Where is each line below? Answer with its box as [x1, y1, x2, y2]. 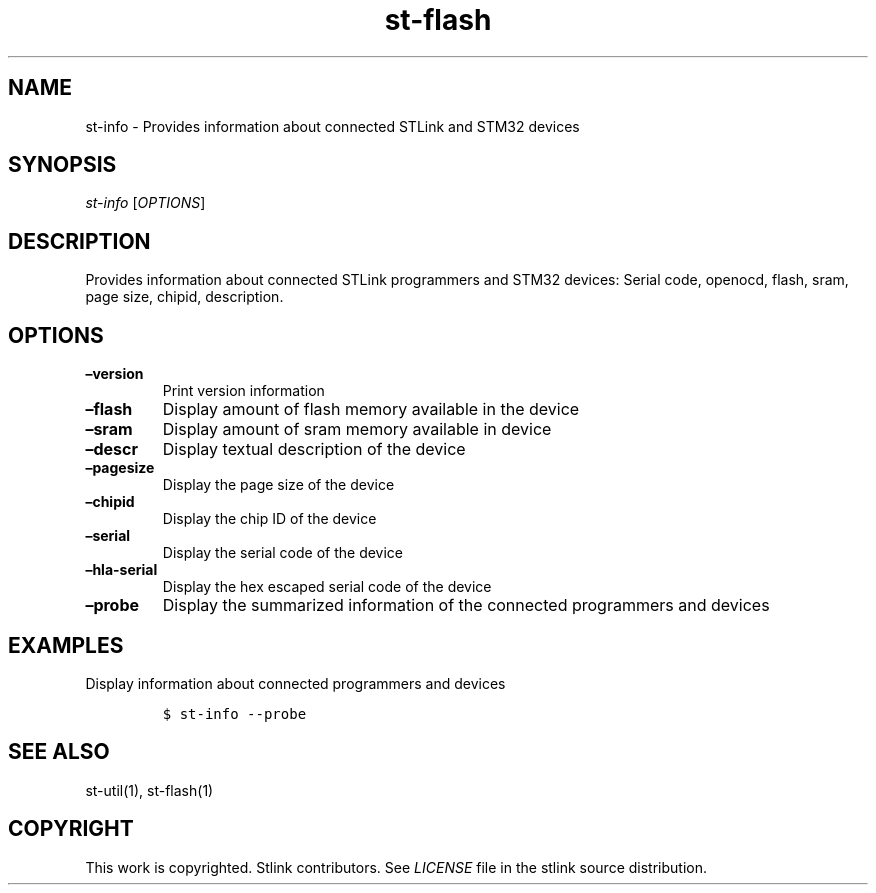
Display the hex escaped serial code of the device [162, 578, 492, 596]
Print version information [162, 382, 325, 400]
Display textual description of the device [162, 439, 466, 460]
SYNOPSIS [8, 152, 117, 178]
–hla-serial [85, 561, 158, 579]
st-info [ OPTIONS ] [85, 194, 206, 212]
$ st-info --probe [162, 705, 307, 722]
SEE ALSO [8, 739, 110, 765]
